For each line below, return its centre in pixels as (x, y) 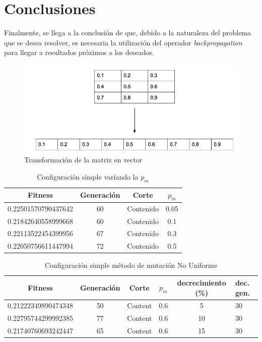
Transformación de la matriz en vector (83, 160)
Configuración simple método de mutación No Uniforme (131, 265)
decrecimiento (202, 282)
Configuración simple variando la (88, 176)
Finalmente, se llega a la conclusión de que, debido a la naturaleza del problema (128, 33)
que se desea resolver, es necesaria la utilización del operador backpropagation (123, 42)
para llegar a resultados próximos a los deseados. (79, 52)
